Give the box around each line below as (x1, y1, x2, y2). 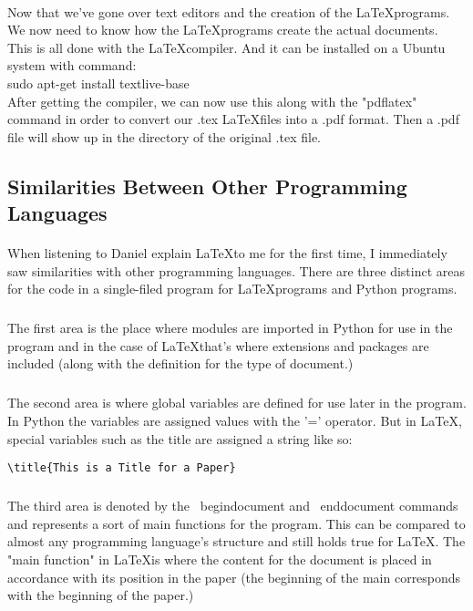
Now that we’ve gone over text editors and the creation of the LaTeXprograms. (7, 2, 450, 21)
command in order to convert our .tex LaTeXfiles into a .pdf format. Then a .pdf (7, 109, 459, 129)
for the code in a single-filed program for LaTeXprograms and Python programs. (7, 279, 458, 298)
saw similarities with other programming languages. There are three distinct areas (7, 261, 466, 280)
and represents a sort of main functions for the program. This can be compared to (7, 513, 466, 533)
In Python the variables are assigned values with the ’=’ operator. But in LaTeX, (7, 411, 462, 430)
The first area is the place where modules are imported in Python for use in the (7, 318, 453, 337)
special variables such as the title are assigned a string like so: (7, 429, 353, 448)
